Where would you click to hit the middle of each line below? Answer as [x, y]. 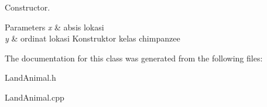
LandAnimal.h [30, 77]
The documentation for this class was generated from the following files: [134, 58]
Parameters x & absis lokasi [54, 27]
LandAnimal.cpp [35, 97]
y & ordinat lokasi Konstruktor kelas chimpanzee [93, 38]
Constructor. [28, 7]
